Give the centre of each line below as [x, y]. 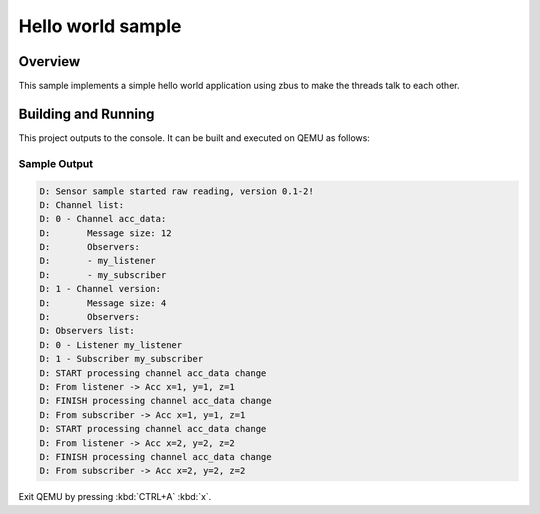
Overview [49, 61]
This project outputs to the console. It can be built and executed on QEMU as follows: [194, 137]
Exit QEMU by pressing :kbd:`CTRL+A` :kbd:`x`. [115, 497]
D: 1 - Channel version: [100, 289]
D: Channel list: [82, 204]
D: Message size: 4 [103, 303]
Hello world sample [100, 26]
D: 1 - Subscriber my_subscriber [121, 359]
